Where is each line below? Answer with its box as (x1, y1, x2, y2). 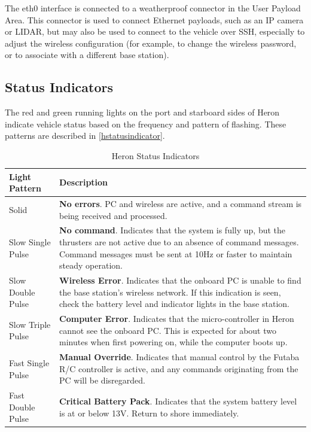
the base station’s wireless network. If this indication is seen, (59, 285, 281, 298)
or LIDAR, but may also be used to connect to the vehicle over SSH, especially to (5, 25, 305, 38)
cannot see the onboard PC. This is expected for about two (59, 324, 276, 336)
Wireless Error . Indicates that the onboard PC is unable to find (59, 274, 301, 287)
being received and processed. (59, 209, 167, 221)
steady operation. (59, 259, 123, 272)
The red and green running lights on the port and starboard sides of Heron (5, 106, 280, 118)
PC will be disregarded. (59, 374, 145, 387)
